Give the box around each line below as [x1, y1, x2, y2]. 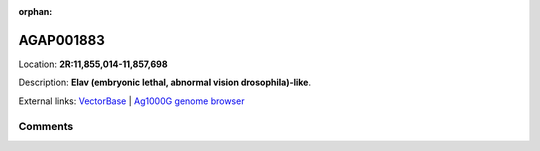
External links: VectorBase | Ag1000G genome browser [18, 95, 245, 107]
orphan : [18, 6, 53, 17]
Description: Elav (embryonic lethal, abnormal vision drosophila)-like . [18, 76, 312, 89]
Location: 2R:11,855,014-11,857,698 [18, 58, 169, 70]
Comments [18, 120, 74, 134]
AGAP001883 [18, 31, 105, 49]
